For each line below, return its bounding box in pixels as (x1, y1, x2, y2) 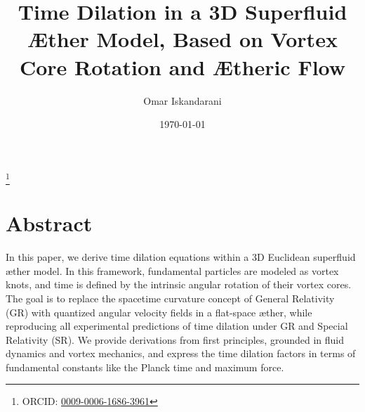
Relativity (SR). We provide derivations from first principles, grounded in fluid (6, 332, 344, 347)
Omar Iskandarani (143, 93, 222, 108)
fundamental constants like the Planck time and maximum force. (6, 359, 284, 374)
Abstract (6, 209, 93, 238)
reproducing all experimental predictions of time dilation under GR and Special (6, 318, 348, 333)
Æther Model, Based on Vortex (27, 25, 338, 53)
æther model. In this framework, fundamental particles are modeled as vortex (6, 263, 339, 278)
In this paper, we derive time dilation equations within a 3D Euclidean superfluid (6, 250, 356, 264)
